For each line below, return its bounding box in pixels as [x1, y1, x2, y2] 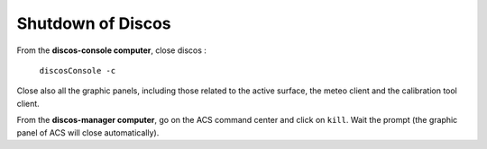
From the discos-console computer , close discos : [16, 45, 207, 56]
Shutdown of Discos [16, 13, 171, 33]
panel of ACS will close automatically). [16, 127, 160, 138]
